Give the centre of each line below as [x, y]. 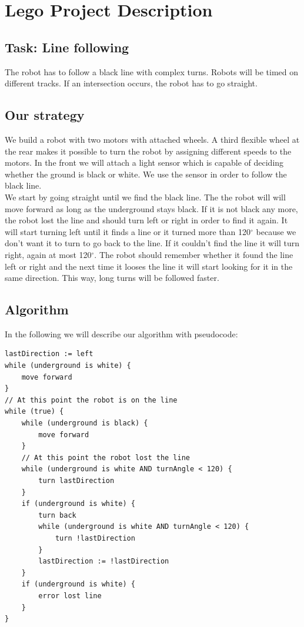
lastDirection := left [49, 354]
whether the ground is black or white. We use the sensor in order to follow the [146, 174]
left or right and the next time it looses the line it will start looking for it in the [149, 266]
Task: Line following [67, 47]
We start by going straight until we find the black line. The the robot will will [145, 197]
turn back [57, 515]
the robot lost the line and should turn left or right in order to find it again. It [146, 220]
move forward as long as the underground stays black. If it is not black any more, [151, 208]
